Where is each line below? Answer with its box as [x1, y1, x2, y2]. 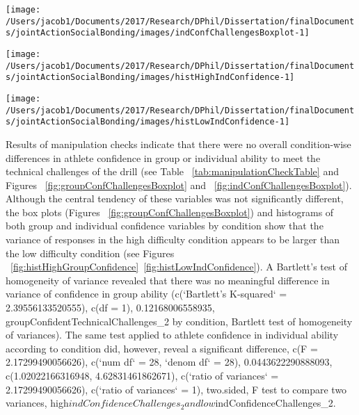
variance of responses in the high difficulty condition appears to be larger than [6, 232, 340, 247]
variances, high [6, 396, 69, 410]
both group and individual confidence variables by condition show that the [6, 218, 324, 233]
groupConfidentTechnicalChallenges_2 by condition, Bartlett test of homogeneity [6, 314, 353, 328]
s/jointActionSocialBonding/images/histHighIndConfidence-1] [6, 72, 295, 83]
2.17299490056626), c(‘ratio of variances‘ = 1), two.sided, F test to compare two [6, 382, 347, 396]
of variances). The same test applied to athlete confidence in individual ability [6, 327, 339, 342]
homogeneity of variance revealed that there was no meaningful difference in [6, 272, 330, 287]
